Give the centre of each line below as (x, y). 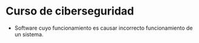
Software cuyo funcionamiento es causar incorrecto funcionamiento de (103, 28)
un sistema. (29, 34)
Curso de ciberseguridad (70, 11)
